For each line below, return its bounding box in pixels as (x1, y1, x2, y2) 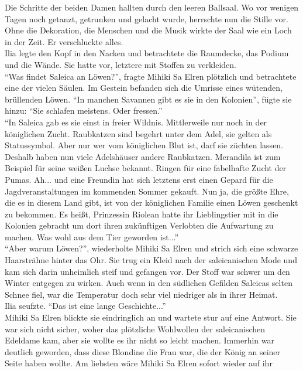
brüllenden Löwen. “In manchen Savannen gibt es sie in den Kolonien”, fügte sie (5, 93, 292, 105)
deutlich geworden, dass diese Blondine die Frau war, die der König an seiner (5, 345, 281, 358)
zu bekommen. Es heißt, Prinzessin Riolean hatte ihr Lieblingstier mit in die (5, 207, 278, 220)
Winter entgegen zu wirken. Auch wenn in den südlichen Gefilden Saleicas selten (5, 277, 292, 289)
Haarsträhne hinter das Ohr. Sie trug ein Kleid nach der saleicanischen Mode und (5, 254, 297, 266)
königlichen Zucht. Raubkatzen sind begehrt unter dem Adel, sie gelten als (5, 127, 272, 139)
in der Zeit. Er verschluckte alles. (5, 35, 123, 47)
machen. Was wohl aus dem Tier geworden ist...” (5, 230, 178, 243)
